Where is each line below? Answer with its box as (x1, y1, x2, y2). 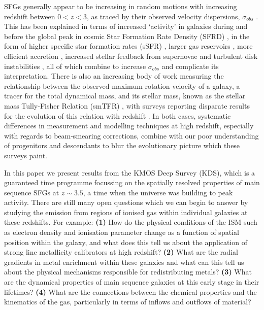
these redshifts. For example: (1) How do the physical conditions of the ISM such (4, 217, 257, 227)
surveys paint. (4, 150, 47, 160)
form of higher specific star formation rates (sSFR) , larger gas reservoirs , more (4, 41, 253, 51)
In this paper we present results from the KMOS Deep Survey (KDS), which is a (4, 167, 255, 178)
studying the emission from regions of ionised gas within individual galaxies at (4, 206, 248, 217)
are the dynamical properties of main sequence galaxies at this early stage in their (4, 277, 259, 287)
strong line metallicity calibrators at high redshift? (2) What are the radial (4, 247, 238, 257)
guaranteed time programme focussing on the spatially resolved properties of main (4, 177, 260, 188)
